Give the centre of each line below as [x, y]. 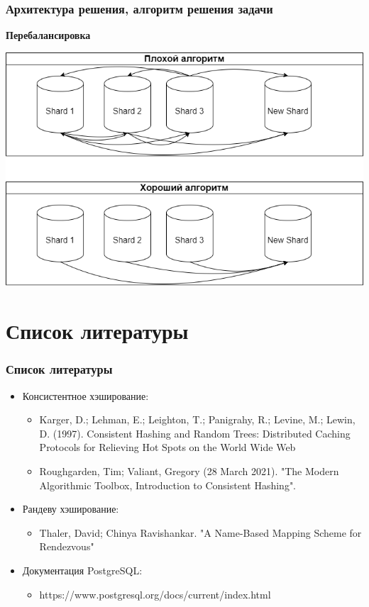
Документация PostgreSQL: [82, 570]
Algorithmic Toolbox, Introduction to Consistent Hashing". [168, 485]
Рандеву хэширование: [71, 509]
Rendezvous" [67, 546]
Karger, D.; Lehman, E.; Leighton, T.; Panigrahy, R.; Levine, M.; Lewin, [197, 419]
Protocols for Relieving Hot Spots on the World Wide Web [167, 447]
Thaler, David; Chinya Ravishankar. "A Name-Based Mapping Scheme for [200, 532]
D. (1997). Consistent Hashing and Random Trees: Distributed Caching [195, 433]
